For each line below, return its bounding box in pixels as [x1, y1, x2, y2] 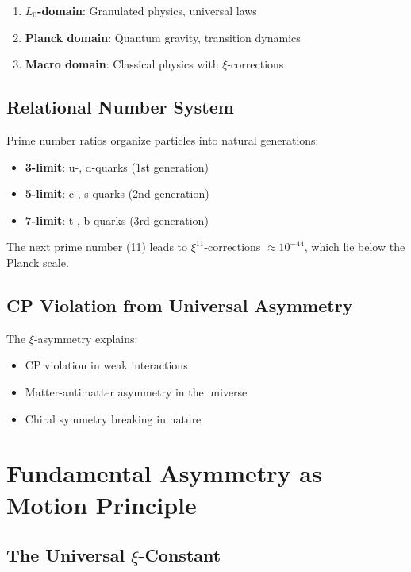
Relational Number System [6, 95, 234, 119]
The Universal [6, 543, 125, 567]
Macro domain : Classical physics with [25, 56, 219, 72]
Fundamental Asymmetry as [6, 457, 322, 489]
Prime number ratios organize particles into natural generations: [6, 131, 319, 148]
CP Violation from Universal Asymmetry [6, 292, 353, 317]
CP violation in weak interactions [25, 357, 188, 373]
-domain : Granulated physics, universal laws [37, 2, 257, 18]
